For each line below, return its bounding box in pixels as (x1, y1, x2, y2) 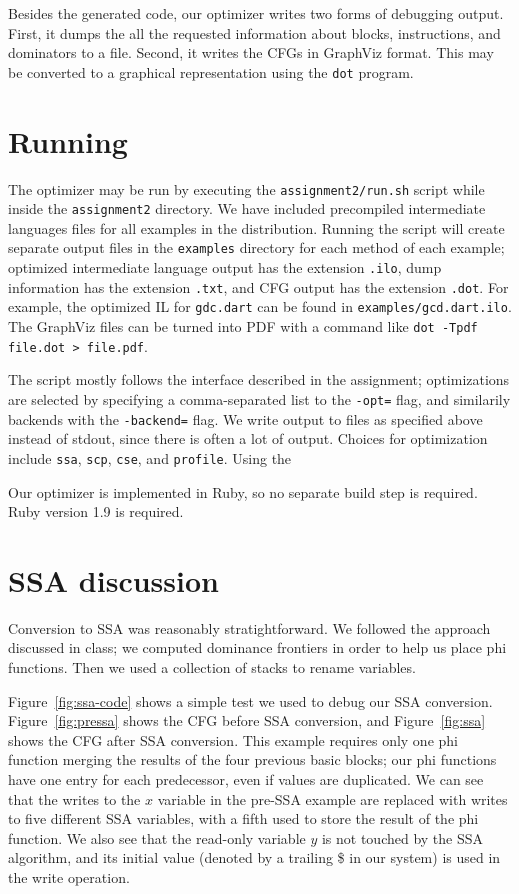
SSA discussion (8, 559, 219, 600)
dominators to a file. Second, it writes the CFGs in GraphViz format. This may (8, 42, 494, 63)
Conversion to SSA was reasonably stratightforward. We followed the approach (8, 617, 491, 638)
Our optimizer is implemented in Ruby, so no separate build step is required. (8, 481, 478, 502)
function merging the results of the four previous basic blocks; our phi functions (8, 749, 497, 770)
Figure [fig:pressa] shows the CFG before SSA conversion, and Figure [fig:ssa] (8, 710, 486, 731)
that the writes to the (8, 788, 141, 809)
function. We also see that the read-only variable (8, 827, 306, 848)
